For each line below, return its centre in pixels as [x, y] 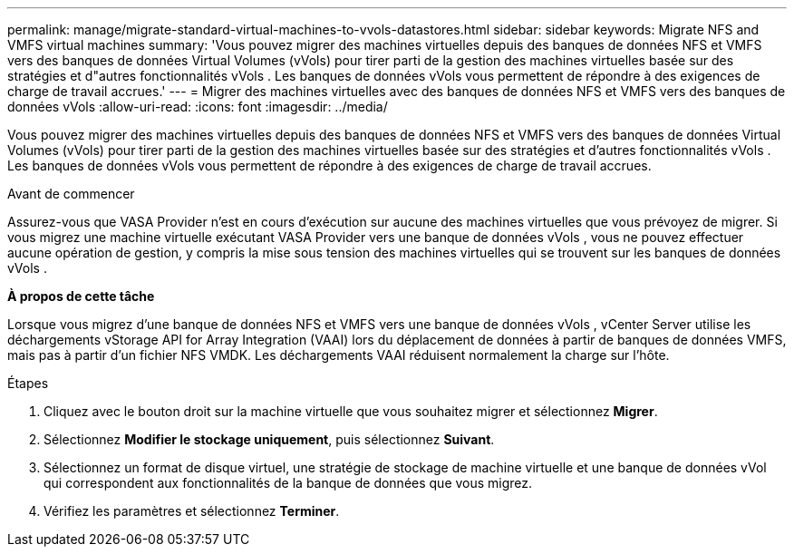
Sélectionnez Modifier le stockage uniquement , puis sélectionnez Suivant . [269, 439]
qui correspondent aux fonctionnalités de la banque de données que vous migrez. [288, 483]
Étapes [28, 383]
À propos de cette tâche [81, 296]
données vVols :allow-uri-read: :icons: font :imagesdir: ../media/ [198, 107]
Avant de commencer [71, 194]
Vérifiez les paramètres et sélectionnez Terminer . [192, 511]
